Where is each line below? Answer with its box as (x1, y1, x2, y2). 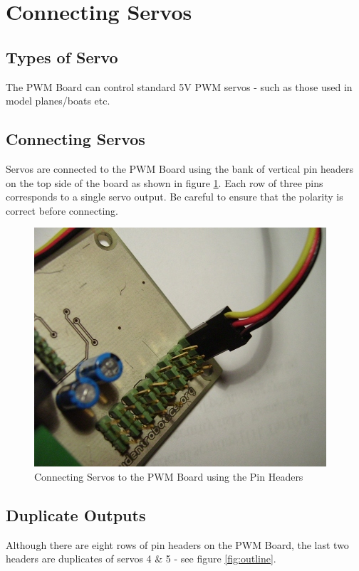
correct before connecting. (6, 203, 119, 218)
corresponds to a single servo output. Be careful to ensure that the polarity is (6, 189, 343, 204)
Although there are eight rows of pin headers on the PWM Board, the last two (6, 537, 349, 552)
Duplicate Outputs (6, 503, 146, 525)
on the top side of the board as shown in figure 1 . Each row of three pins (6, 175, 323, 190)
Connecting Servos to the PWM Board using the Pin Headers (34, 469, 303, 484)
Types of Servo (6, 46, 118, 68)
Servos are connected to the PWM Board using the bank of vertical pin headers (6, 161, 354, 176)
